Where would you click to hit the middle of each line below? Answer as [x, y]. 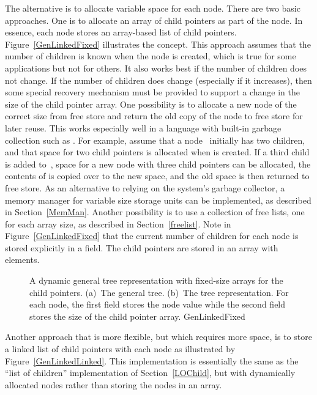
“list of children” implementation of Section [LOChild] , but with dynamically [150, 373]
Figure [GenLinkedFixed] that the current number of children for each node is [152, 236]
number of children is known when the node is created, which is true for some [151, 56]
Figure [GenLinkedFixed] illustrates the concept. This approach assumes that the [158, 44]
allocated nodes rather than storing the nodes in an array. [114, 384]
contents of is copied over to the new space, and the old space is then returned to [157, 176]
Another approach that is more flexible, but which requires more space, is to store [158, 337]
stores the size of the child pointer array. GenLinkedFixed [137, 316]
